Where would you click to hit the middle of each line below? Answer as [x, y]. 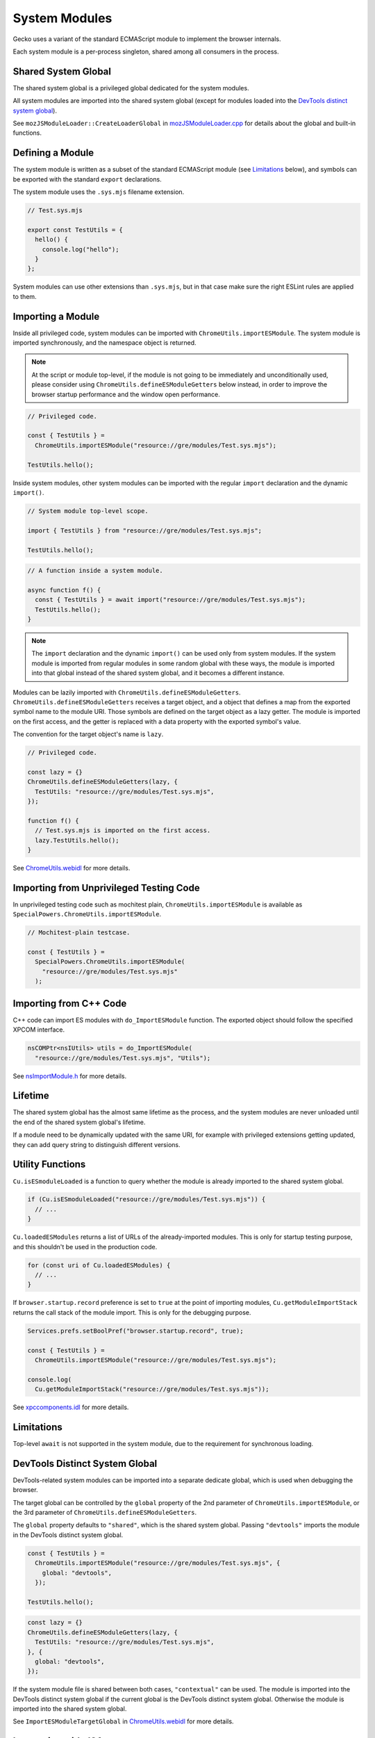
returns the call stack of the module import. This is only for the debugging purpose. [132, 1312]
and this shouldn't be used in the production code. [85, 1246]
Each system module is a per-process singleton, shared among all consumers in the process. [146, 51]
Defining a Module [53, 153]
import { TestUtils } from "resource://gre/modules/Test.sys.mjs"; [145, 530]
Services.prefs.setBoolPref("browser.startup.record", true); [135, 1331]
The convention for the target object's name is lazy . [88, 734]
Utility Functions [49, 1164]
